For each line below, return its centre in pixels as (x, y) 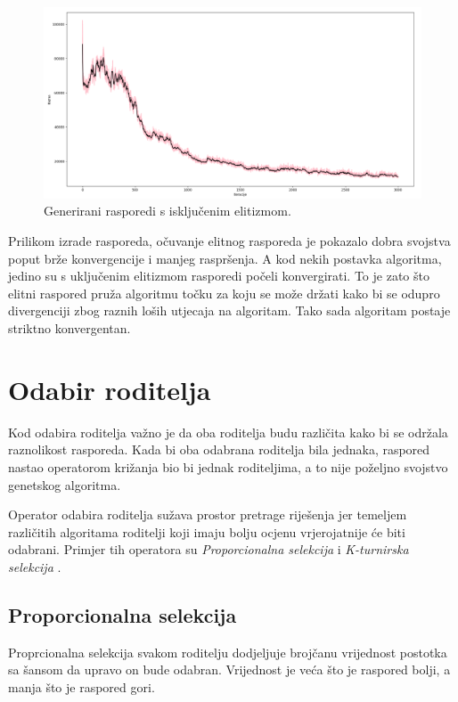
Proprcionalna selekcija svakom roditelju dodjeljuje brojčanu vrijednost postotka (228, 652)
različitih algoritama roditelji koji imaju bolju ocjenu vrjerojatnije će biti (207, 531)
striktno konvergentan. (70, 328)
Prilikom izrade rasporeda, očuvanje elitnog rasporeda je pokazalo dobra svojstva (229, 241)
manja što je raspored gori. (82, 686)
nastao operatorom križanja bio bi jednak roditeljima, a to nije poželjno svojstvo (228, 466)
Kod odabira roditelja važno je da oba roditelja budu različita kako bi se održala (228, 432)
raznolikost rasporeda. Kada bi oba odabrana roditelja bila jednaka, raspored (219, 449)
